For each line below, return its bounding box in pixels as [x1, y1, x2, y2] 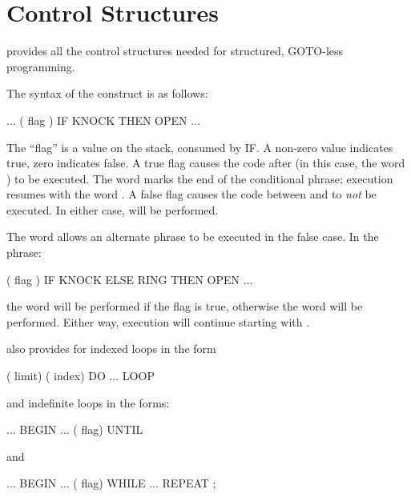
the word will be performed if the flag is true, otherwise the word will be [6, 298, 363, 315]
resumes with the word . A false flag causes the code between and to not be [6, 186, 377, 202]
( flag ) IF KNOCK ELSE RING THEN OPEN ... [6, 271, 253, 287]
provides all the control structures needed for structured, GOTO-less [6, 42, 344, 59]
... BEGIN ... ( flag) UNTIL [6, 421, 143, 438]
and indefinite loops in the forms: [6, 394, 170, 411]
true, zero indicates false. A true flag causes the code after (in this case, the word [6, 154, 405, 171]
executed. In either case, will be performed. [6, 201, 219, 218]
